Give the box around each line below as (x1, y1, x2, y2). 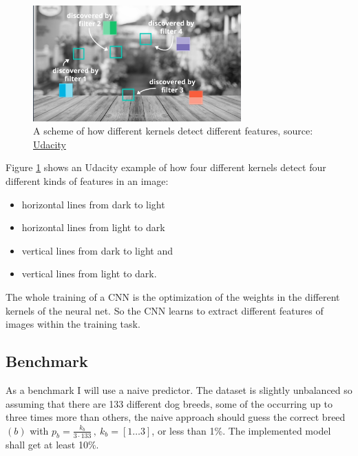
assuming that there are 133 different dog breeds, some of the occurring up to (6, 396, 333, 410)
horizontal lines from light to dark (21, 220, 165, 235)
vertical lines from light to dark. (21, 266, 157, 281)
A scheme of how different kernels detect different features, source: (33, 123, 313, 138)
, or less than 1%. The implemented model (151, 423, 331, 437)
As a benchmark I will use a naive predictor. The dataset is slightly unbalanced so (6, 382, 352, 397)
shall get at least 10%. (6, 437, 99, 452)
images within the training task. (6, 317, 140, 331)
